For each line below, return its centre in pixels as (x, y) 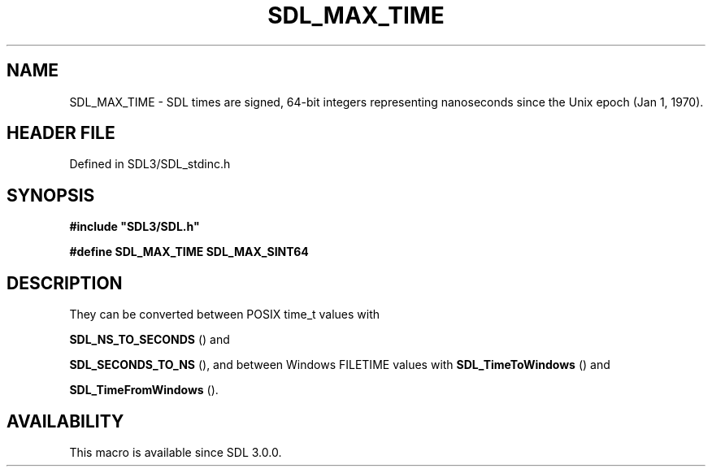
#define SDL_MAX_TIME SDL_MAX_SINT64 (189, 252)
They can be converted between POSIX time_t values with (225, 315)
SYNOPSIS (51, 195)
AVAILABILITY (65, 421)
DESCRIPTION (65, 283)
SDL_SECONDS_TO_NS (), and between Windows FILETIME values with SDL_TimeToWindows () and (340, 365)
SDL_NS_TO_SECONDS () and (150, 340)
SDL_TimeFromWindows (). (144, 390)
